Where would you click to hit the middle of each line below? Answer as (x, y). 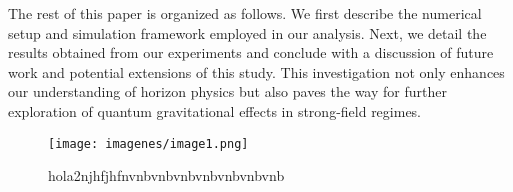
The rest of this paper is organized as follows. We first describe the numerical (245, 13)
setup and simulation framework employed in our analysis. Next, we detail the (247, 32)
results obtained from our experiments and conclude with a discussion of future (251, 52)
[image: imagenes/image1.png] (148, 143)
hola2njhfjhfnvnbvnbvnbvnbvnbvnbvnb (166, 175)
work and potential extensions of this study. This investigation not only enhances (256, 71)
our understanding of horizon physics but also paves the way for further (227, 91)
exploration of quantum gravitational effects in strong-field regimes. (215, 110)
